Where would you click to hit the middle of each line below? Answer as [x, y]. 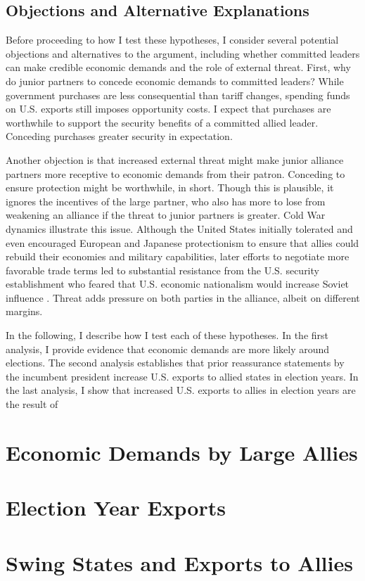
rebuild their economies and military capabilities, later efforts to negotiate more [178, 256]
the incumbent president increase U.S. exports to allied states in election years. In [182, 376]
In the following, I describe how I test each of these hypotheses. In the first [167, 335]
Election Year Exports [116, 507]
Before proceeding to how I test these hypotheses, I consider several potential [172, 40]
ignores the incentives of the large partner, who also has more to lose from [166, 201]
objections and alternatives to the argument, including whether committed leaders [183, 53]
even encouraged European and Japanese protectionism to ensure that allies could [182, 242]
